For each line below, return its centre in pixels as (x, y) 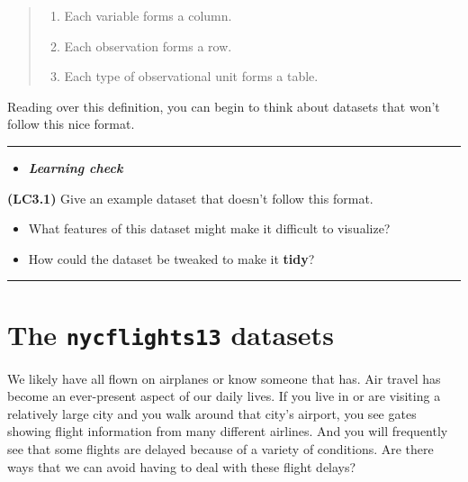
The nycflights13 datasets (171, 334)
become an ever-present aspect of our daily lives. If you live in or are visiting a (224, 396)
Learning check (76, 167)
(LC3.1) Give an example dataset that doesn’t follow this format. (190, 198)
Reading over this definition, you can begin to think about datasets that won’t (224, 106)
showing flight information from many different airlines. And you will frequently (228, 431)
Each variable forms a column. (148, 15)
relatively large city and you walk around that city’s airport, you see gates (212, 413)
